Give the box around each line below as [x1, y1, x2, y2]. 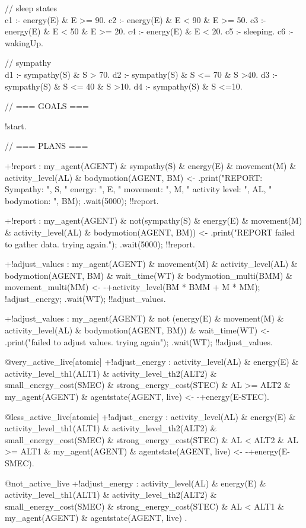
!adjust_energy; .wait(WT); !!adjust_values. [5, 292, 166, 304]
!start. [5, 119, 27, 132]
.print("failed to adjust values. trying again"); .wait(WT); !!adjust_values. [5, 335, 273, 348]
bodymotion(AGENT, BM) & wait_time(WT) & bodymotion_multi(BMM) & [5, 269, 292, 281]
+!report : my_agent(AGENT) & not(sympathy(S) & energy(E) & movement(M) [5, 214, 302, 227]
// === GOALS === [5, 100, 89, 112]
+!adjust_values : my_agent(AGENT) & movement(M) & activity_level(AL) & [5, 257, 298, 270]
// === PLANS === [5, 139, 88, 152]
